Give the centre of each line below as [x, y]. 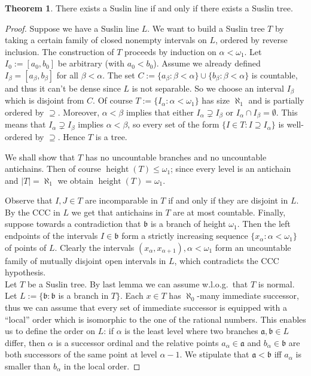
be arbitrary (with [91, 63]
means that [25, 124]
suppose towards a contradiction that [73, 224]
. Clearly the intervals [94, 247]
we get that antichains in [117, 212]
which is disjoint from [45, 100]
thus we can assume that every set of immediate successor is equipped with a [146, 307]
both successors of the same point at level [81, 354]
